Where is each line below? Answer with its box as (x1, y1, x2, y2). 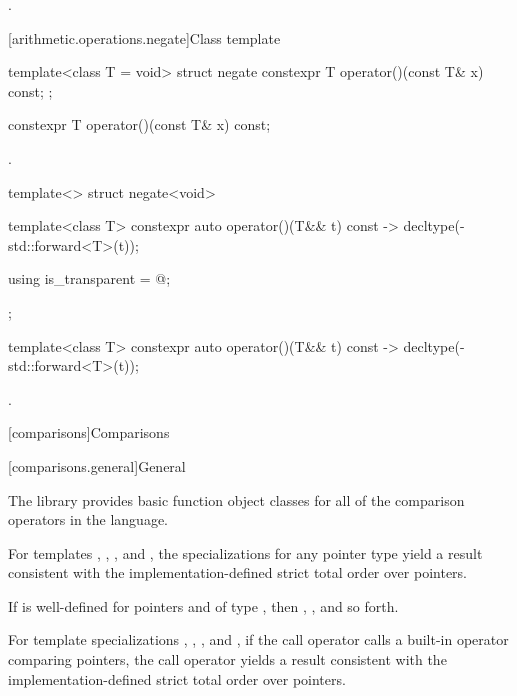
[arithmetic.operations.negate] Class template (8, 27, 281, 48)
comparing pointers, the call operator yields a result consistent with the (8, 649, 447, 670)
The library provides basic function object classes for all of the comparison (8, 489, 465, 510)
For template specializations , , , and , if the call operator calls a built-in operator (8, 629, 509, 650)
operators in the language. (8, 509, 169, 530)
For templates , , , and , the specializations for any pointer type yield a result (8, 542, 483, 563)
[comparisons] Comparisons (8, 422, 170, 443)
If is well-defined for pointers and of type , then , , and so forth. (8, 595, 399, 616)
